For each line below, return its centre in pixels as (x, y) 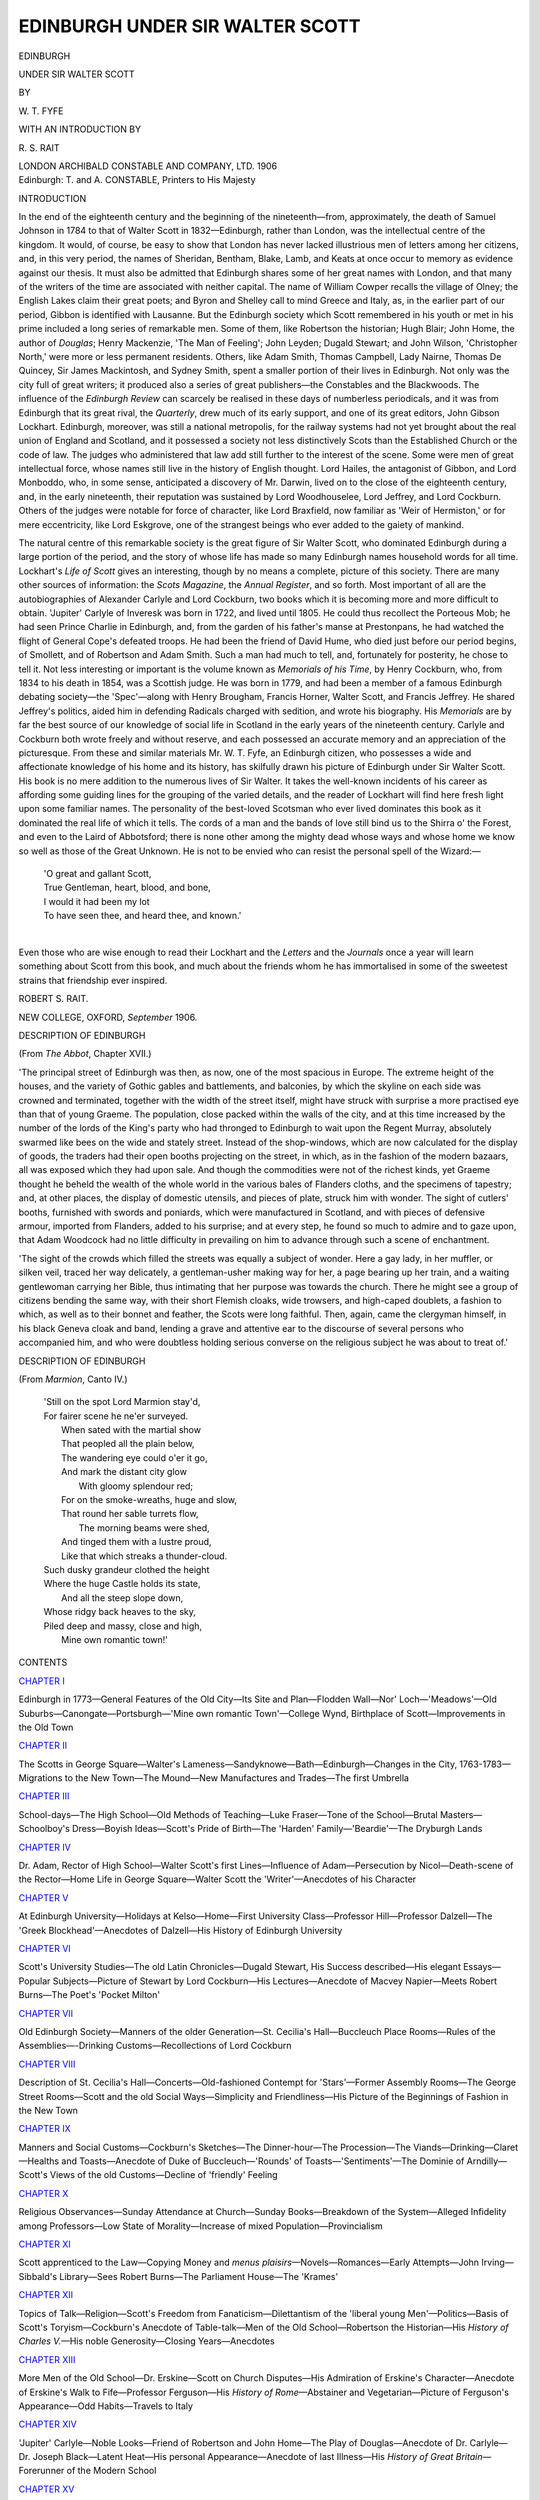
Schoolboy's (44, 1829)
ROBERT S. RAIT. (53, 999)
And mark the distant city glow (124, 1472)
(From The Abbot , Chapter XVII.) (85, 1054)
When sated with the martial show (131, 1430)
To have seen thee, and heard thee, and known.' (142, 916)
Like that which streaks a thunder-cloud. (144, 1556)
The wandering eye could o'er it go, (134, 1457)
